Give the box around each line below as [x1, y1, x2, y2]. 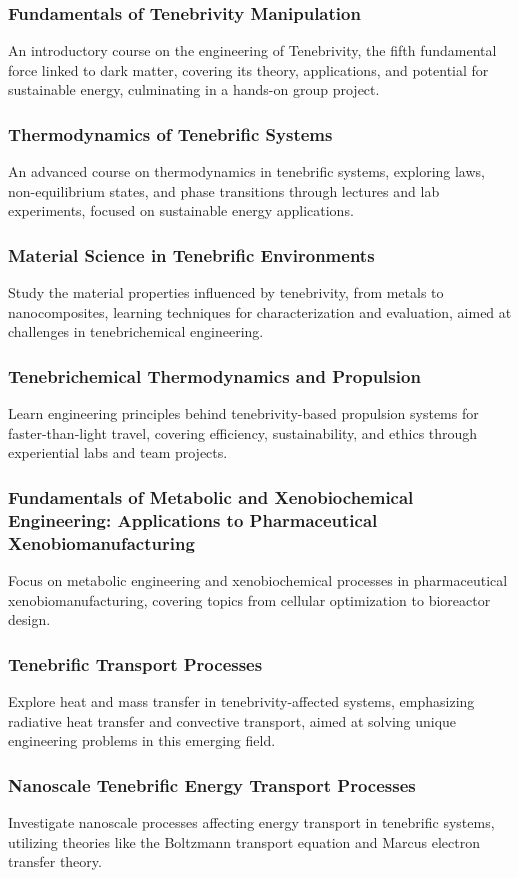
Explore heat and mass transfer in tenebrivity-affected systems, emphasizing [8, 691, 475, 712]
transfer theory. [8, 851, 102, 872]
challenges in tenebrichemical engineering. [8, 321, 264, 342]
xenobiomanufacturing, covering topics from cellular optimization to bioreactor [8, 589, 491, 610]
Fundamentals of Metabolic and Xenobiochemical [8, 484, 414, 509]
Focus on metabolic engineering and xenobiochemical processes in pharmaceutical [8, 570, 508, 591]
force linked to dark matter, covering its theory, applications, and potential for [8, 59, 489, 80]
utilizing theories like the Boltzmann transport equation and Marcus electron [8, 831, 480, 852]
